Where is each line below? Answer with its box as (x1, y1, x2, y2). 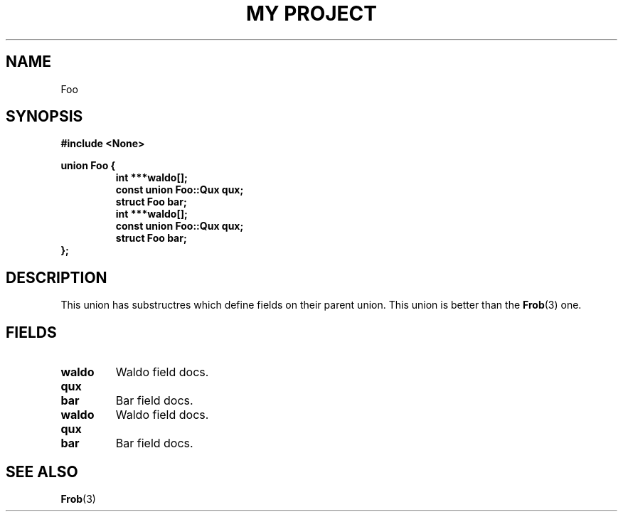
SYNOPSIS (6, 107, 83, 126)
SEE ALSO (6, 462, 78, 481)
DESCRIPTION (6, 268, 107, 287)
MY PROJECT (245, 1, 378, 26)
